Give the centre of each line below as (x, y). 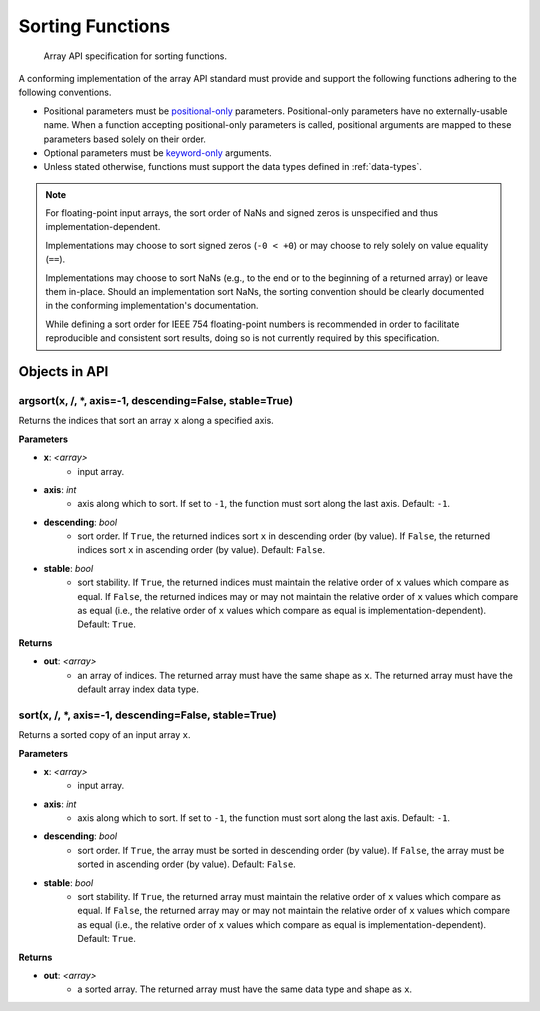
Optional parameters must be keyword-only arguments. (157, 152)
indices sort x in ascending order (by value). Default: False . (201, 550)
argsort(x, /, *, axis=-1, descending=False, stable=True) (156, 400)
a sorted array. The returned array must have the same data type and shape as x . (245, 989)
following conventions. (65, 92)
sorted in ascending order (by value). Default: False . (187, 864)
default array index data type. (138, 689)
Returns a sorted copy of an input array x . (104, 735)
